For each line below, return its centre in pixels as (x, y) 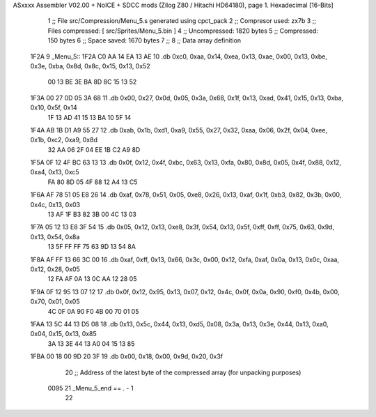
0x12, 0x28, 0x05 (55, 269)
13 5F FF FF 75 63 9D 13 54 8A (92, 247)
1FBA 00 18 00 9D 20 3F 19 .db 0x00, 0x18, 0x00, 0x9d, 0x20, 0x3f (126, 356)
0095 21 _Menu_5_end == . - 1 (91, 388)
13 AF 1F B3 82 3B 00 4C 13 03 (92, 214)
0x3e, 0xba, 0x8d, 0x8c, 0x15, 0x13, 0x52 (90, 66)
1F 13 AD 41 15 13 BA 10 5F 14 (89, 117)
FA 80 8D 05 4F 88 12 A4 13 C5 (93, 182)
